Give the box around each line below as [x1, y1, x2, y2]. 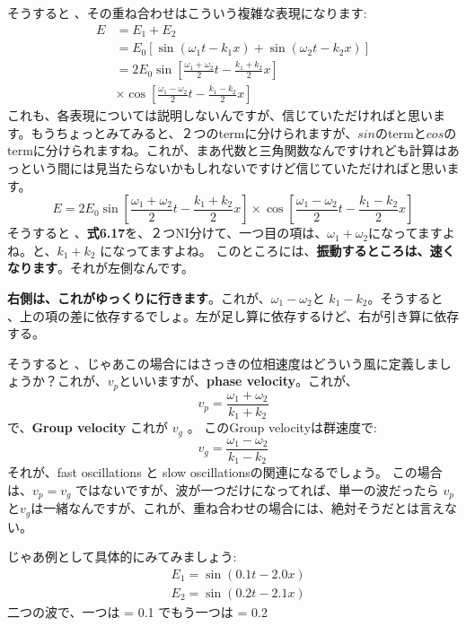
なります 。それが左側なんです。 [7, 258, 194, 277]
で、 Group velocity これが [7, 418, 169, 437]
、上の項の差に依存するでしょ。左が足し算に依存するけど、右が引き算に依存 [7, 306, 460, 325]
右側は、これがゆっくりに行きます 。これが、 [7, 288, 271, 307]
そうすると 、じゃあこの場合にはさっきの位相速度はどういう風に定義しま [7, 353, 439, 372]
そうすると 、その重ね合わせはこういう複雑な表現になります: [7, 4, 367, 22]
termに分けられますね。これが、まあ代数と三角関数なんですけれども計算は [7, 141, 447, 160]
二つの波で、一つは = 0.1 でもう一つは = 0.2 [7, 602, 268, 621]
